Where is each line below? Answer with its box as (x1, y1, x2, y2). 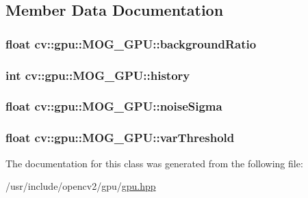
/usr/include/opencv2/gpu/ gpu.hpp (5, 179, 156, 193)
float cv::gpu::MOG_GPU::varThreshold (5, 129, 235, 146)
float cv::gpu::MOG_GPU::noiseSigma (5, 98, 222, 115)
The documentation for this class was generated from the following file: (5, 156, 303, 170)
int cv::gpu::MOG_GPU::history (5, 66, 190, 83)
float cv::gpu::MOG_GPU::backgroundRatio (5, 35, 257, 52)
